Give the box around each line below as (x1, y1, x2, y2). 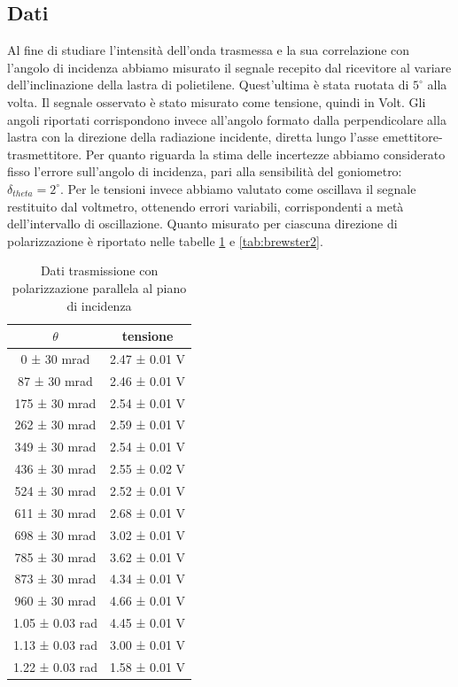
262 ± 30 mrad (14, 415, 97, 434)
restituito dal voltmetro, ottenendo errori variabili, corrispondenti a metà (7, 197, 404, 215)
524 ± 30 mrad (14, 482, 97, 500)
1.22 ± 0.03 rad (13, 657, 97, 675)
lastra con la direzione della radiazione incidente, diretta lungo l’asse (7, 127, 379, 146)
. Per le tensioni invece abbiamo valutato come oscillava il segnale (60, 179, 416, 197)
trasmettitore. (7, 144, 82, 163)
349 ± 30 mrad (14, 437, 97, 456)
